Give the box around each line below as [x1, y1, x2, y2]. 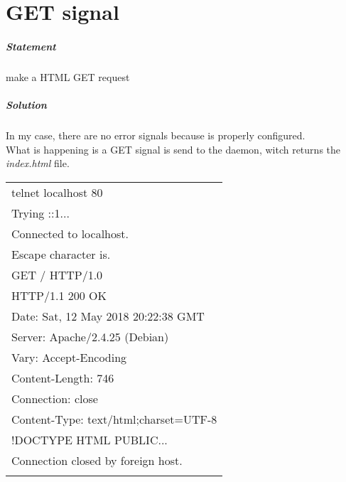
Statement [6, 38, 56, 53]
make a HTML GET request [6, 69, 130, 84]
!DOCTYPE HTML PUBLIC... [11, 431, 168, 448]
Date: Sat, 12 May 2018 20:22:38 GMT [11, 307, 205, 324]
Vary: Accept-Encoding [11, 348, 127, 365]
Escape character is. [11, 245, 111, 262]
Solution [6, 97, 47, 112]
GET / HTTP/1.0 [11, 266, 103, 283]
